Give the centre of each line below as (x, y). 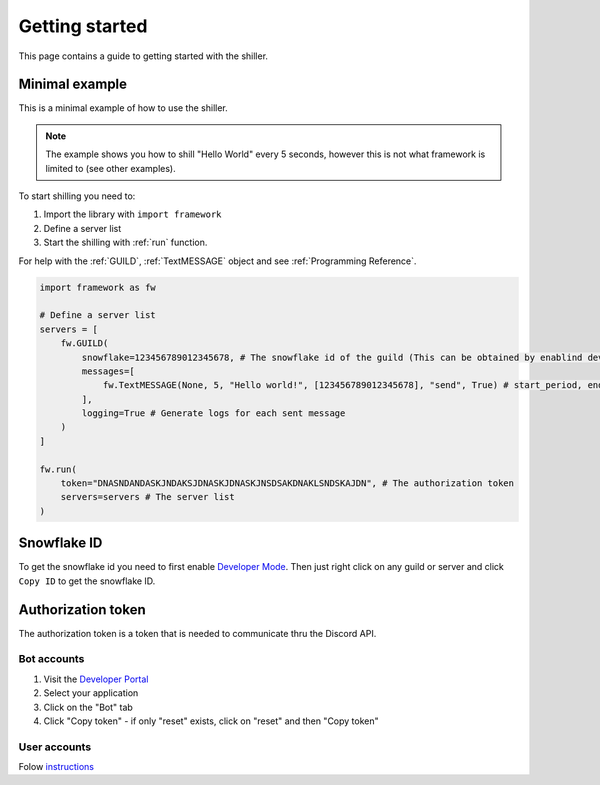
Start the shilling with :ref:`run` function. (125, 242)
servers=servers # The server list (147, 497)
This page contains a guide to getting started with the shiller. (143, 56)
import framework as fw (98, 287)
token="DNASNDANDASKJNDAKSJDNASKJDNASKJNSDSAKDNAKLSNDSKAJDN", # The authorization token (287, 483)
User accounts (55, 747)
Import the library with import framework (132, 214)
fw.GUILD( (84, 343)
